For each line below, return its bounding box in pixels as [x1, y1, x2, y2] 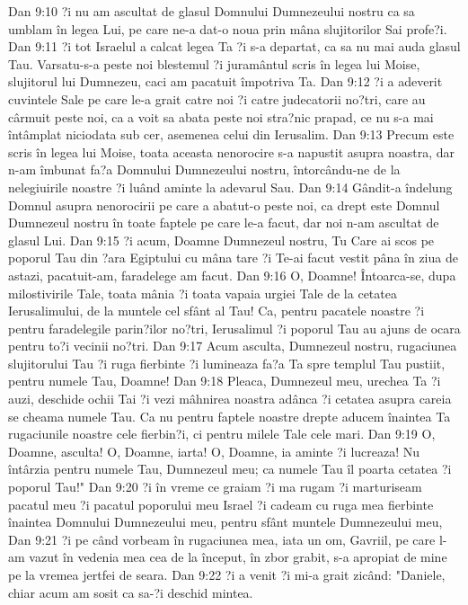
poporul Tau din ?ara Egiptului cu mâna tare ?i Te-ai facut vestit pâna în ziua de [8, 248, 458, 267]
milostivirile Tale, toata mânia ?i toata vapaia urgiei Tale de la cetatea [8, 283, 397, 302]
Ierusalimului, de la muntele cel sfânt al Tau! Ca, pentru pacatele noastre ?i [8, 301, 425, 320]
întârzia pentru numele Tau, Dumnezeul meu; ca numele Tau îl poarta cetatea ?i [8, 459, 452, 478]
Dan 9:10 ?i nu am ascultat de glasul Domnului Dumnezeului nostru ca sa [8, 2, 415, 20]
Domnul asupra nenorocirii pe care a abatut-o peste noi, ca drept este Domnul [8, 195, 440, 214]
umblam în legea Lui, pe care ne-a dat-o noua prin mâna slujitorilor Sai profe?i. [8, 19, 447, 38]
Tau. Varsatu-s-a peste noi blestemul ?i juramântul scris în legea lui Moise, [8, 54, 420, 73]
